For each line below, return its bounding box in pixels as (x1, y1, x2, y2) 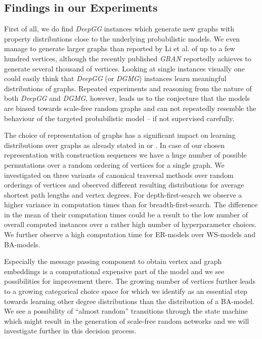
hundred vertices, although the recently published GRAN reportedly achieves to (4, 53, 251, 63)
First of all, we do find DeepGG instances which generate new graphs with (4, 23, 235, 34)
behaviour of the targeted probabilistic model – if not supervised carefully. (4, 112, 235, 123)
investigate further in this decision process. (4, 325, 137, 336)
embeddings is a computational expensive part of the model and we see (4, 266, 225, 276)
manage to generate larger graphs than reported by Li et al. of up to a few (4, 43, 235, 54)
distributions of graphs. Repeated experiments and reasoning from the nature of (4, 83, 252, 93)
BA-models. (4, 239, 40, 249)
